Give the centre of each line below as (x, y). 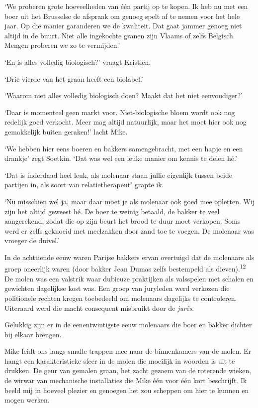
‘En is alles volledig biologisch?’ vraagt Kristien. (78, 62)
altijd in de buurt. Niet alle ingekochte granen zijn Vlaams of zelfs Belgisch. (120, 35)
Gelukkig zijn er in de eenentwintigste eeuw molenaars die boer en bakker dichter (128, 325)
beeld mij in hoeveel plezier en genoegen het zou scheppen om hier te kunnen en (127, 390)
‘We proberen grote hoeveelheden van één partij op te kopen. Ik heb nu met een (126, 6)
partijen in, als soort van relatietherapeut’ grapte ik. (84, 185)
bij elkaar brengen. (33, 334)
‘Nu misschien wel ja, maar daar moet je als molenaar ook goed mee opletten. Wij (130, 201)
